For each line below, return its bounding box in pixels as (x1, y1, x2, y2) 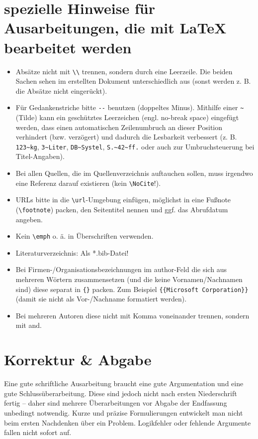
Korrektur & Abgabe (4, 349, 152, 370)
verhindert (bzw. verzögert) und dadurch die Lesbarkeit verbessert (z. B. (15, 132, 237, 142)
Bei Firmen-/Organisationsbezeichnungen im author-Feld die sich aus (15, 264, 227, 275)
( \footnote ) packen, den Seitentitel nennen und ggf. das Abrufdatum (15, 204, 228, 214)
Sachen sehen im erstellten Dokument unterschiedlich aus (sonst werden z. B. (15, 76, 251, 86)
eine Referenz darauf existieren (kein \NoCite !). (15, 177, 161, 188)
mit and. (15, 320, 42, 330)
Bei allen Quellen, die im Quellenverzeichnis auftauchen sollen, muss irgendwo (15, 168, 253, 178)
